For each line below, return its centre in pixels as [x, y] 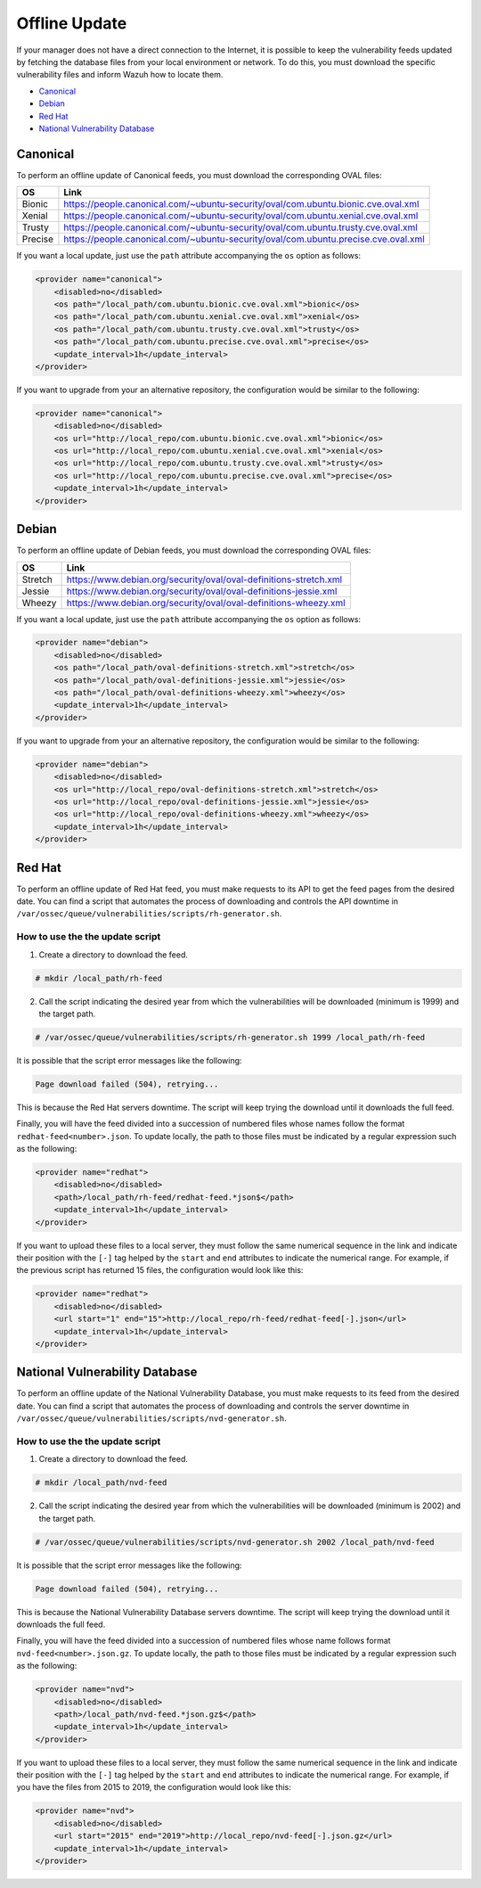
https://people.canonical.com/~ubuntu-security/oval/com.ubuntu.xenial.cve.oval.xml [241, 216]
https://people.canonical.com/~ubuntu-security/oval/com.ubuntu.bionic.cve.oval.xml [241, 204]
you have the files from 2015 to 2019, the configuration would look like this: [154, 1787]
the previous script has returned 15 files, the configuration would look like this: [160, 1270]
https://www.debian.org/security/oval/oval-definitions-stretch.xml [204, 579]
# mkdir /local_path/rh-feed [99, 978]
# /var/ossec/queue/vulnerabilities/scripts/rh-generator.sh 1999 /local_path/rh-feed [230, 1037]
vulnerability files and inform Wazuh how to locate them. [120, 75]
